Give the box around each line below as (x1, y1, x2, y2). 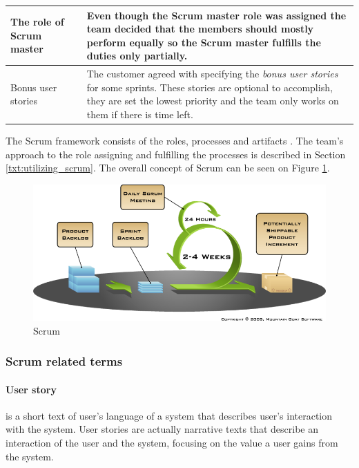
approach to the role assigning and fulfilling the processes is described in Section (6, 147, 346, 161)
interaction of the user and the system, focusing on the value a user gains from (6, 436, 338, 450)
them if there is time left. (86, 106, 193, 121)
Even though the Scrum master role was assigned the (86, 8, 347, 22)
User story (6, 382, 57, 396)
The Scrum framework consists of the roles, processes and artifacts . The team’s (6, 133, 344, 147)
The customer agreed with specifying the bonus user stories (86, 66, 338, 81)
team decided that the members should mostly (86, 21, 314, 36)
